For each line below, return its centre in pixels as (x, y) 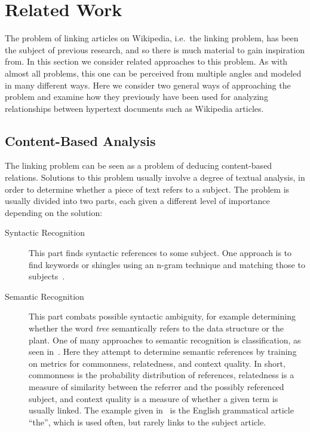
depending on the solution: (54, 212)
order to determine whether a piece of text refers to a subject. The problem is (147, 189)
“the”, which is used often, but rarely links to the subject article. (148, 422)
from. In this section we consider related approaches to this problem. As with (146, 61)
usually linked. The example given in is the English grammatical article (161, 410)
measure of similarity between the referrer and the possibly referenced (156, 386)
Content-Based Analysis (80, 140)
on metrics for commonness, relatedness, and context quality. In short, (157, 363)
